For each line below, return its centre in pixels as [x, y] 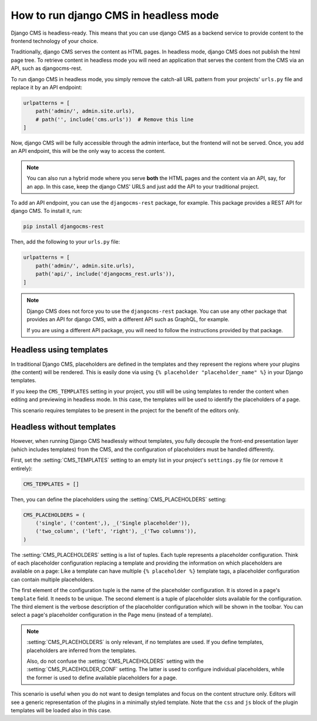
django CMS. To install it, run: [46, 211]
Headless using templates [60, 350]
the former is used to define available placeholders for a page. [102, 677]
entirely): [22, 468]
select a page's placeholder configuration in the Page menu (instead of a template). [112, 615]
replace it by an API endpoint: [46, 87]
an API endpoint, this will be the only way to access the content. [88, 151]
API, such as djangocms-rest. [46, 68]
